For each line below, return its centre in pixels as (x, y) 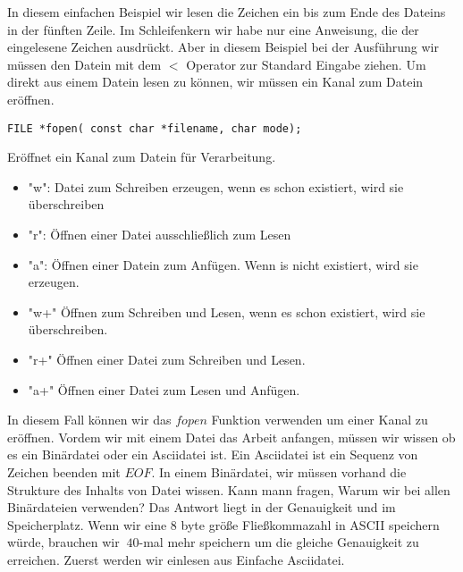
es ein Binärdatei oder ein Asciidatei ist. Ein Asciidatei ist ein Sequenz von (213, 454)
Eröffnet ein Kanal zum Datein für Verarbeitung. (142, 157)
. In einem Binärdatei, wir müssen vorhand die (279, 471)
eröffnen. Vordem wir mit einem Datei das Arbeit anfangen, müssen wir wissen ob (231, 437)
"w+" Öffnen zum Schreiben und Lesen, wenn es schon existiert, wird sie (227, 311)
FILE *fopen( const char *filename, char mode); (155, 128)
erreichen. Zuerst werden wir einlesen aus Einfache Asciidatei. (176, 559)
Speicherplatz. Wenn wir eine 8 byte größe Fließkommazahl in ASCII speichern (223, 524)
